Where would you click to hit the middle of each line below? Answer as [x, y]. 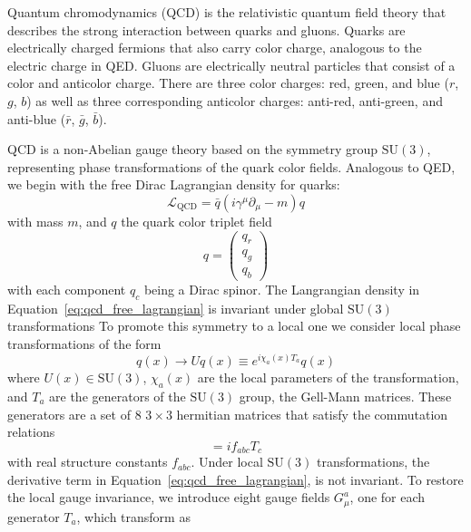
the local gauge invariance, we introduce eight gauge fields [169, 497]
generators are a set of [69, 414]
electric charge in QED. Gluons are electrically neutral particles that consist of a [231, 65]
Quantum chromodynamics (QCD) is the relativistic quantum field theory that [227, 12]
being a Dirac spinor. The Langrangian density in [282, 290]
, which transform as [133, 516]
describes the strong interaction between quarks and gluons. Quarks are [206, 29]
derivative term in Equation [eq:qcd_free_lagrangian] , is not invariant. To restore [235, 479]
